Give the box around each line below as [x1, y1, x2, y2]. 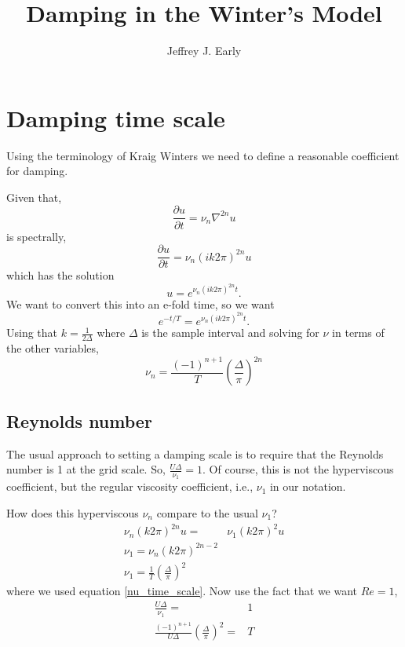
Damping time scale [6, 101, 225, 133]
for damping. [6, 163, 68, 179]
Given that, [6, 188, 62, 205]
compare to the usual [156, 505, 258, 521]
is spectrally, [6, 228, 67, 244]
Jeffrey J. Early [166, 42, 242, 59]
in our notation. [269, 478, 346, 495]
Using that [6, 324, 58, 341]
